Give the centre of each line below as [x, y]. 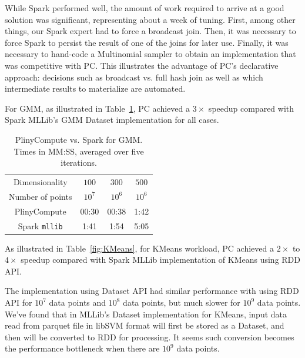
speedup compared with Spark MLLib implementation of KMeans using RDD [160, 260]
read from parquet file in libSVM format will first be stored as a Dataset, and [145, 325]
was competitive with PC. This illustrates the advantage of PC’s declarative [142, 65]
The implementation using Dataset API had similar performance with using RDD [152, 291]
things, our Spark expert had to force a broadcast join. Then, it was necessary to [150, 31]
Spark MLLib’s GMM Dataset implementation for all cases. [112, 120]
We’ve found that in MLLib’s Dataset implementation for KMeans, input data [146, 314]
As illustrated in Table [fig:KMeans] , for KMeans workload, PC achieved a [139, 248]
